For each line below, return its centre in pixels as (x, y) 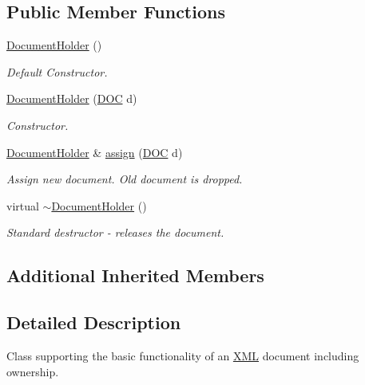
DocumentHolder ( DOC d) (72, 98)
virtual (23, 205)
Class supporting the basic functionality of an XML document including (183, 355)
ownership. (33, 371)
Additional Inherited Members (135, 275)
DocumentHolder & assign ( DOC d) (95, 152)
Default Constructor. (57, 71)
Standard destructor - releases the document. (115, 232)
